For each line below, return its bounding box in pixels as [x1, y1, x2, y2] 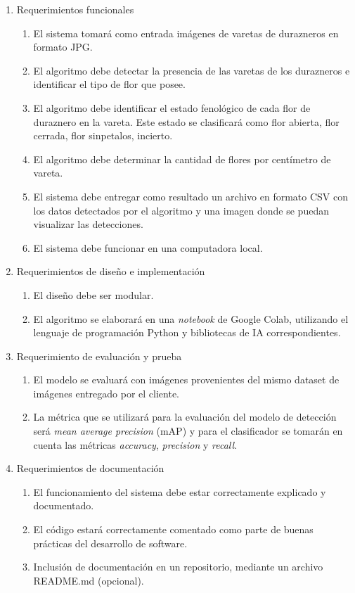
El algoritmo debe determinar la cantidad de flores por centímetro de [33, 151, 331, 166]
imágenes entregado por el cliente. [33, 385, 180, 400]
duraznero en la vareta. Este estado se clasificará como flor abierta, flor [33, 114, 340, 129]
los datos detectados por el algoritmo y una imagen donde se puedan [33, 203, 329, 217]
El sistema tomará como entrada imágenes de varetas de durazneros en [33, 25, 339, 40]
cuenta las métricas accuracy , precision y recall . [33, 437, 238, 452]
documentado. [33, 498, 94, 513]
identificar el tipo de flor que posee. [33, 77, 186, 91]
